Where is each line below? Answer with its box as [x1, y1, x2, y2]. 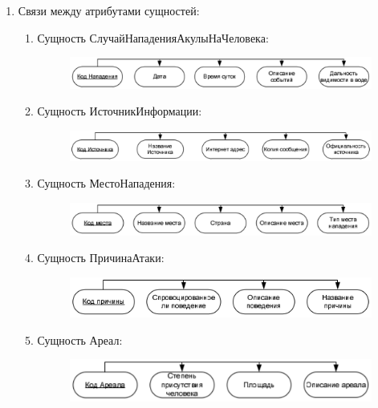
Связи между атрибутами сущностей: [18, 2, 200, 18]
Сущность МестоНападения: [37, 175, 176, 192]
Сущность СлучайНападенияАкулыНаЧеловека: [37, 29, 269, 46]
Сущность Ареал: [37, 331, 123, 348]
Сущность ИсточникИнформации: [37, 103, 202, 119]
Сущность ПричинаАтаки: [37, 249, 165, 266]
